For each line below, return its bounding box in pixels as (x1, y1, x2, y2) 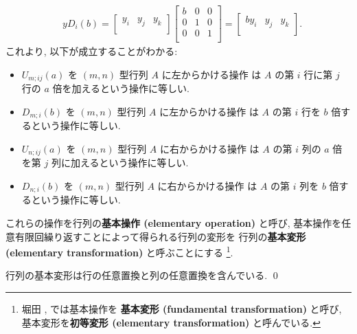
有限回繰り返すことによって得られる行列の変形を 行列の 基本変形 (14, 229, 306, 243)
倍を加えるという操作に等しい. (52, 81, 190, 96)
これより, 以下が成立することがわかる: (5, 44, 178, 58)
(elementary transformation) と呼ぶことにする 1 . (5, 243, 233, 259)
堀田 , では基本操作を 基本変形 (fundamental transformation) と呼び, (21, 302, 342, 315)
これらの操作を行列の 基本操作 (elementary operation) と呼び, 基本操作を (5, 215, 342, 230)
